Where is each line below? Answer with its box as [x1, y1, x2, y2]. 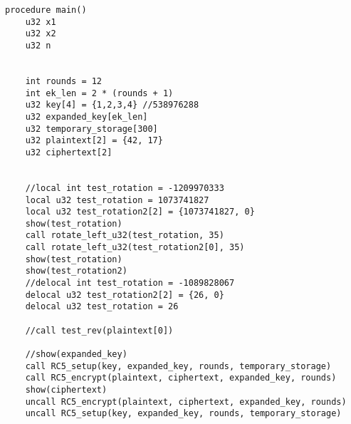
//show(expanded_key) [25, 349, 127, 360]
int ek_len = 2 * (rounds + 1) [25, 88, 174, 98]
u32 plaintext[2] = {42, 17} [25, 135, 163, 146]
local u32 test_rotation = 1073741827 [25, 195, 209, 205]
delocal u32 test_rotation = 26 [25, 301, 179, 312]
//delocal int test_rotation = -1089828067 [25, 278, 235, 289]
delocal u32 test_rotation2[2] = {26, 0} [25, 289, 224, 300]
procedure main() [5, 5, 87, 15]
